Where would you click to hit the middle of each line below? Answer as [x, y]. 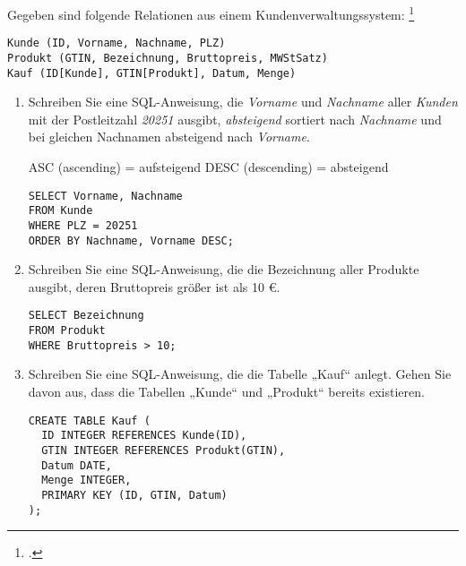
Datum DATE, [77, 465]
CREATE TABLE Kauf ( [89, 420]
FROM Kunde [60, 211]
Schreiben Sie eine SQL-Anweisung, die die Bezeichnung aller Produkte [224, 269]
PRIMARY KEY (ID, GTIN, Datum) [134, 495]
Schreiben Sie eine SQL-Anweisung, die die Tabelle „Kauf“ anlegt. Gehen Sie [240, 374]
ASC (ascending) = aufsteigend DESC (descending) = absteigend [208, 167]
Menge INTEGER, [86, 480]
